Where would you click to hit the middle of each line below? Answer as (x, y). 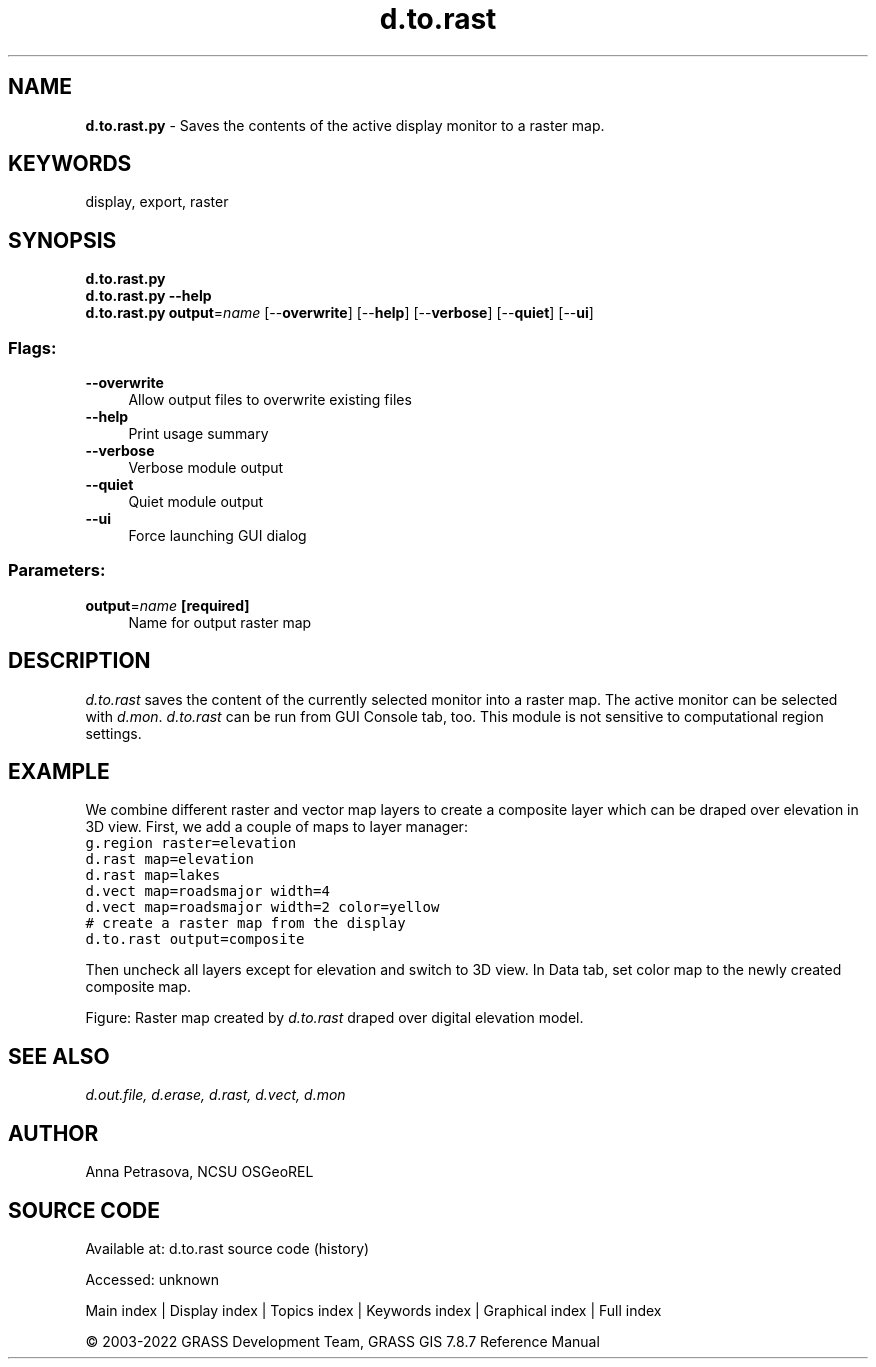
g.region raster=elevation (191, 843)
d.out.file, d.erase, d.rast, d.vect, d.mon (215, 1095)
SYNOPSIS (62, 240)
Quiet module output (196, 502)
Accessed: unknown (152, 1279)
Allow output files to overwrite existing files (270, 400)
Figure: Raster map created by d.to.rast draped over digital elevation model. (334, 1018)
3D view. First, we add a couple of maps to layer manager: (276, 827)
